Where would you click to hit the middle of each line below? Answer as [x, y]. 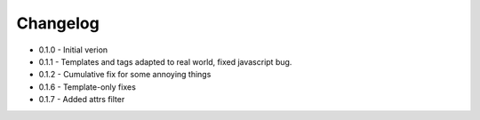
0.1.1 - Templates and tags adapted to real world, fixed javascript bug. [165, 61]
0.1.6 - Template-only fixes [88, 87]
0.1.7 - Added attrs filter [82, 100]
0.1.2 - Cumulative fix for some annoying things [125, 75]
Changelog [58, 23]
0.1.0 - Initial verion [73, 50]
